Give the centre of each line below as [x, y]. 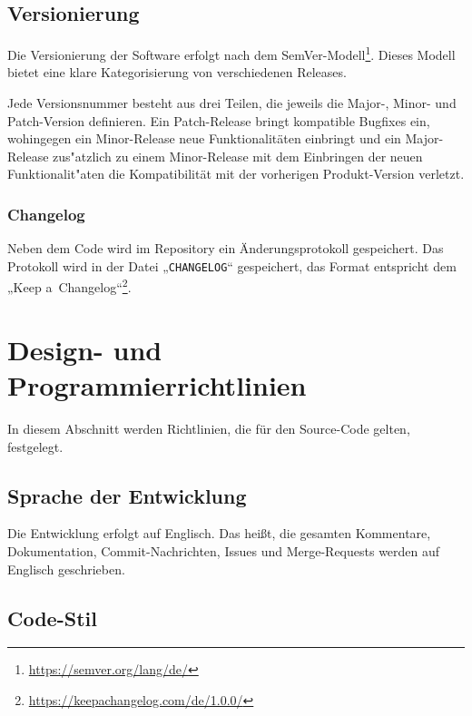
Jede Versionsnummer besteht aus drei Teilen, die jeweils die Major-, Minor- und [232, 103]
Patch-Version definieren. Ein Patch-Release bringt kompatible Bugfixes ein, [219, 120]
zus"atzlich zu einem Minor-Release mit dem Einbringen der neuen [238, 156]
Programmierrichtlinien [157, 385]
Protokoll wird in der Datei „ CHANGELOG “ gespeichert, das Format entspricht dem [232, 265]
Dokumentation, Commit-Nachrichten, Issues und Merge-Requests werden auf [224, 551]
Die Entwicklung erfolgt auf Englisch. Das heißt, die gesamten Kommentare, [219, 533]
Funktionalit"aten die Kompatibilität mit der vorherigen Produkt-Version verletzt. [236, 174]
